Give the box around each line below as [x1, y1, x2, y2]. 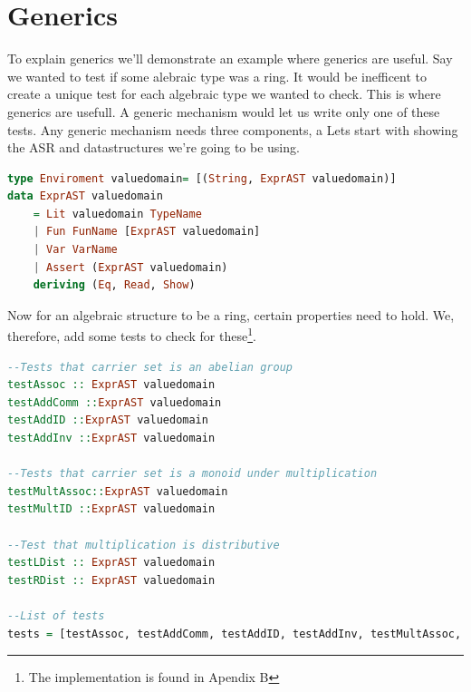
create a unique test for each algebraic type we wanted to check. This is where [7, 84, 441, 103]
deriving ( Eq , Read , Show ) [33, 278, 196, 292]
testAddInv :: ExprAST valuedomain [7, 432, 216, 445]
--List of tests [7, 609, 105, 622]
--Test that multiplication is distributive [7, 538, 280, 551]
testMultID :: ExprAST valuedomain [7, 502, 216, 516]
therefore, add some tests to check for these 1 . [7, 324, 256, 346]
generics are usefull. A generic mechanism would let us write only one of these [7, 102, 440, 121]
